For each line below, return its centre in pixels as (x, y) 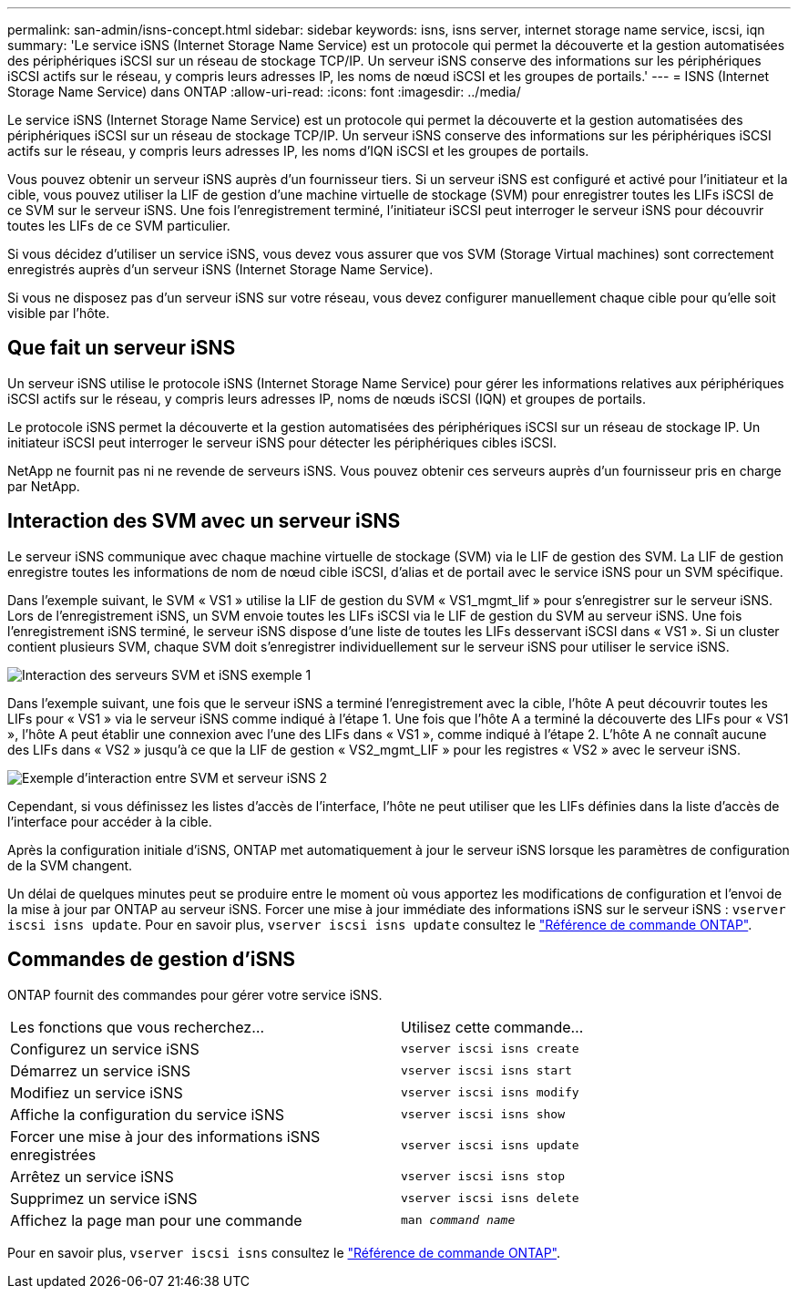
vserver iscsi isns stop (483, 1177)
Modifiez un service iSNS (97, 1092)
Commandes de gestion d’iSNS (152, 960)
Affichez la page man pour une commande (156, 1220)
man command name (458, 1220)
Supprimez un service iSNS (104, 1198)
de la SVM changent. (70, 865)
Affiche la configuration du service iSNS (147, 1114)
